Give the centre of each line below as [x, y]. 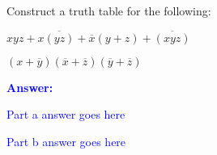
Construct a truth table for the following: [109, 10]
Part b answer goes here [66, 141]
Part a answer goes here [66, 114]
